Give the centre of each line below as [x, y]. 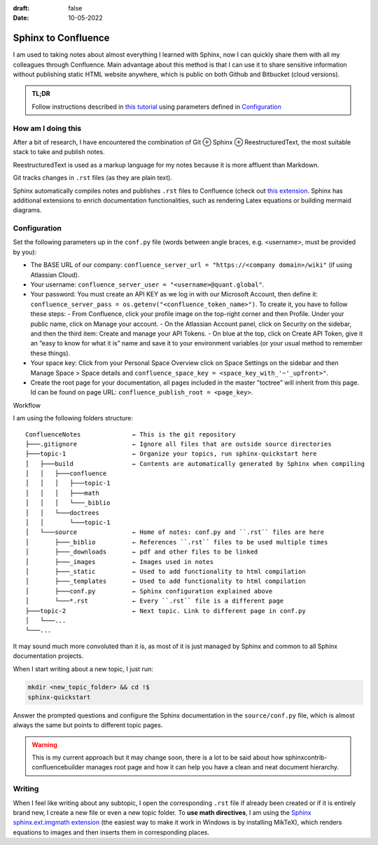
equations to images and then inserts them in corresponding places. [111, 832]
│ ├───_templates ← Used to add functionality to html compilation [166, 581]
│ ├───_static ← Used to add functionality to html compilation [166, 571]
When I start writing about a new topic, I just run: [83, 668]
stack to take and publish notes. [59, 152]
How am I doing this [47, 128]
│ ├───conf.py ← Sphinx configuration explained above [149, 591]
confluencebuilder [58, 767]
